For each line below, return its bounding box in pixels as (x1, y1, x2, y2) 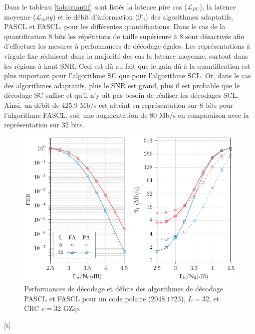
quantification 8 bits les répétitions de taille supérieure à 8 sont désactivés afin (4, 31, 245, 41)
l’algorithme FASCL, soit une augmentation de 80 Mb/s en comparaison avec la (4, 109, 249, 120)
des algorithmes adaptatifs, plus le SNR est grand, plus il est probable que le (4, 80, 240, 90)
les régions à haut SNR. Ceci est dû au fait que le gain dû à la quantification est (4, 60, 250, 71)
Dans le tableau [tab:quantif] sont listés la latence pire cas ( (4, 2, 187, 12)
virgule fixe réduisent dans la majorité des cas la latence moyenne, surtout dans (4, 50, 248, 61)
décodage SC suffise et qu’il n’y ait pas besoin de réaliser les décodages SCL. (4, 90, 239, 100)
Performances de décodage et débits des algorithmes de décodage (24, 283, 223, 294)
